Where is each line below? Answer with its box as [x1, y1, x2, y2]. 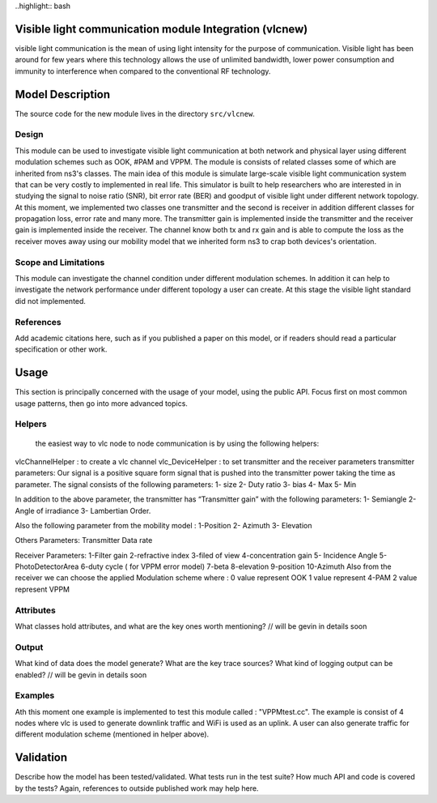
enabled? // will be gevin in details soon [15, 669, 147, 680]
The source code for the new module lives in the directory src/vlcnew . [15, 109, 255, 118]
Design [15, 129, 44, 140]
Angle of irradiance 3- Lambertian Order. [15, 506, 151, 515]
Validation [15, 750, 68, 765]
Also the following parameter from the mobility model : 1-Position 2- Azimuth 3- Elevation [15, 520, 312, 530]
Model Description [15, 88, 111, 101]
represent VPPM [15, 584, 70, 594]
